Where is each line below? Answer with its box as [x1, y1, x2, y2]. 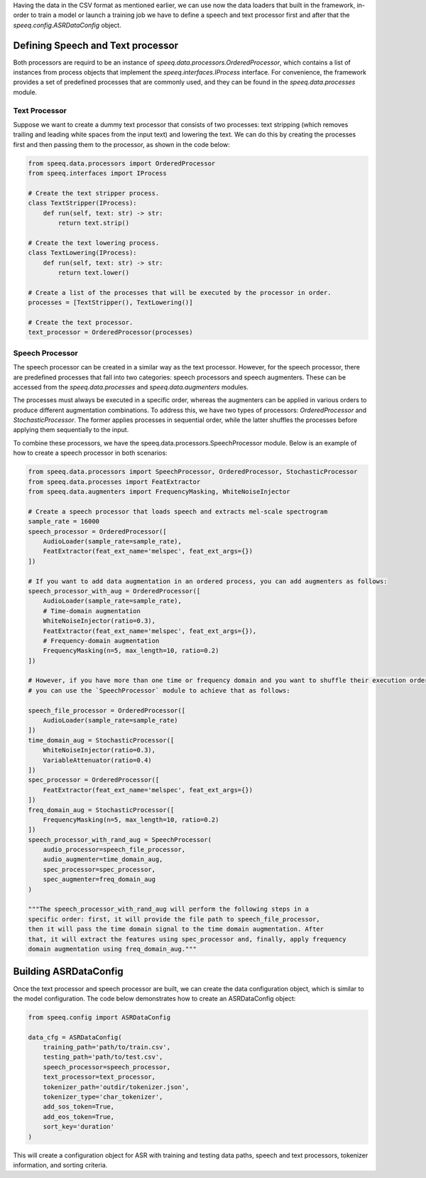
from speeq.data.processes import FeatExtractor [28, 477, 201, 486]
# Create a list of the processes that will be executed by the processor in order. [28, 288, 332, 296]
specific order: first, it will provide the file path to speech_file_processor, [28, 915, 321, 923]
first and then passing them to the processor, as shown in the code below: [13, 140, 230, 148]
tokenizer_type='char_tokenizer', [43, 1093, 163, 1101]
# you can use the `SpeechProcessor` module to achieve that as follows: [28, 686, 290, 694]
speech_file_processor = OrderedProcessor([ [28, 706, 186, 714]
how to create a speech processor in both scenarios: [13, 448, 168, 458]
